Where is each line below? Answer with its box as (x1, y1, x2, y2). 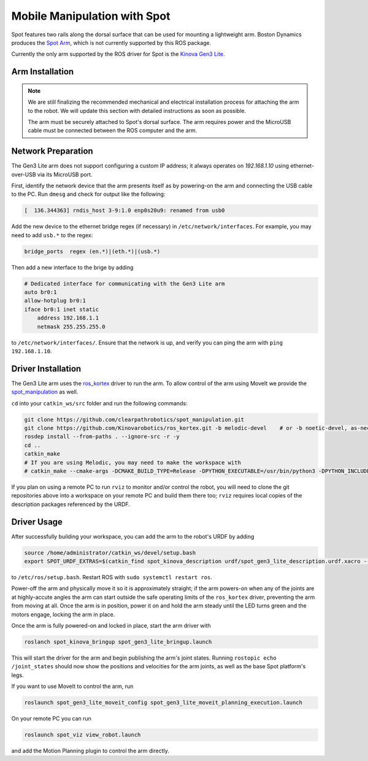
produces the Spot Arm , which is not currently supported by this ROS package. (11, 39, 212, 46)
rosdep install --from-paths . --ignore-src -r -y (24, 433, 180, 440)
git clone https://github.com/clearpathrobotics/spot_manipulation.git (24, 416, 245, 423)
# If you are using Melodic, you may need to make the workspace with (24, 459, 242, 466)
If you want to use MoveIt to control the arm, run (11, 682, 134, 690)
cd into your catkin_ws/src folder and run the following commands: (11, 399, 188, 407)
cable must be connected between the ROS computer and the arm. (28, 127, 197, 135)
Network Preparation (11, 146, 93, 157)
